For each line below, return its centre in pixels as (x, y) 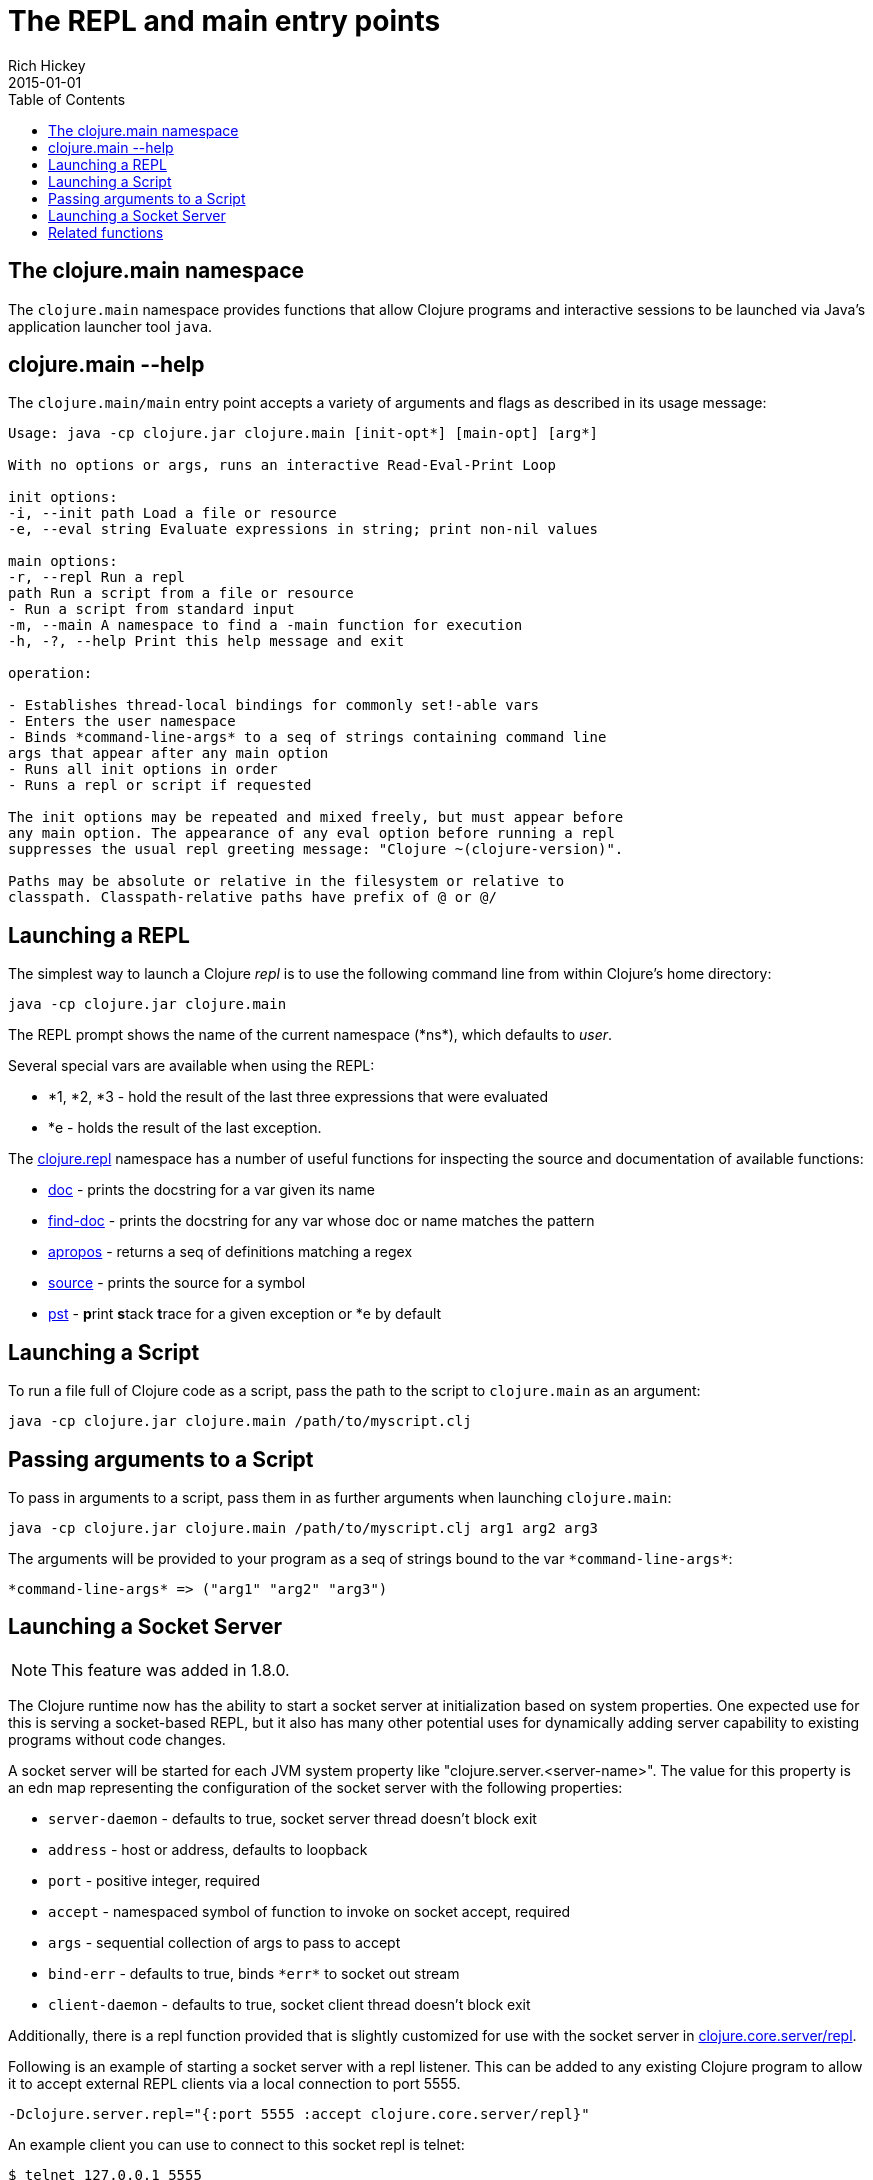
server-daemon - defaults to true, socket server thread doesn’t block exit (292, 1818)
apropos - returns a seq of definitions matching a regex (230, 1252)
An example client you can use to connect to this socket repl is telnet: (236, 2144)
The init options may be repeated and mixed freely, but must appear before (316, 817)
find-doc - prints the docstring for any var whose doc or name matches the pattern (321, 1221)
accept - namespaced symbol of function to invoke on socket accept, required (309, 1911)
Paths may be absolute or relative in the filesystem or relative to (286, 881)
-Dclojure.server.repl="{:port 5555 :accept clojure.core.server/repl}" (299, 2113)
